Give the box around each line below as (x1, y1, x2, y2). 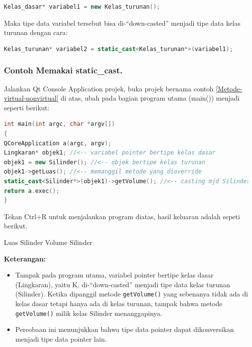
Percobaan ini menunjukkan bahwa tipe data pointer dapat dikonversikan (15, 324, 234, 334)
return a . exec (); (4, 187, 60, 194)
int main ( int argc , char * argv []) (4, 121, 115, 128)
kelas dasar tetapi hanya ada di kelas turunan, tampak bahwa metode (15, 298, 222, 308)
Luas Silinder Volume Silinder (4, 237, 93, 247)
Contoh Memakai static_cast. (4, 64, 123, 76)
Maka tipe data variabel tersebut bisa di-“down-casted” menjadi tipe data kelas (4, 17, 241, 28)
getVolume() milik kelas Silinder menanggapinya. (15, 308, 162, 318)
